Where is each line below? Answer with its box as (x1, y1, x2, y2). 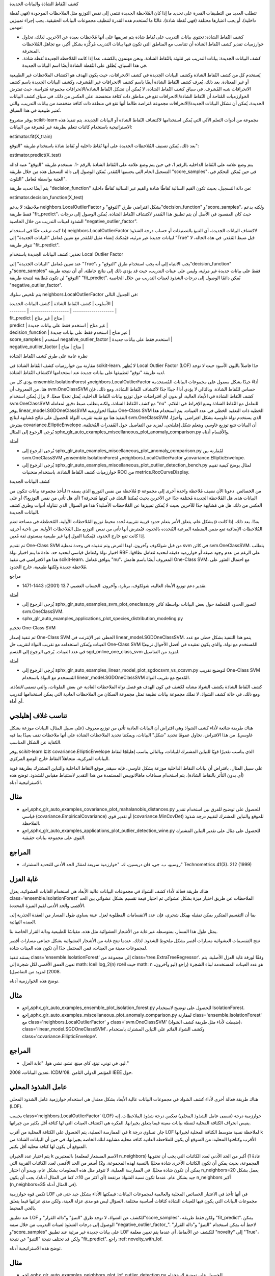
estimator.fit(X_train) (9, 133, 52, 139)
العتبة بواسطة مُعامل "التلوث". (9, 176, 67, 182)
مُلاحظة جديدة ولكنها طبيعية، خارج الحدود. (9, 563, 88, 570)
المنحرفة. (22, 48, 40, 54)
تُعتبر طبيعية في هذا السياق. (9, 107, 61, 113)
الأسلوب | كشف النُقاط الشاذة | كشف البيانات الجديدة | (9, 301, 114, 307)
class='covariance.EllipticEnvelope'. (22, 1033, 97, 1039)
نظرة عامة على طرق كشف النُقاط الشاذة (9, 353, 88, 359)
